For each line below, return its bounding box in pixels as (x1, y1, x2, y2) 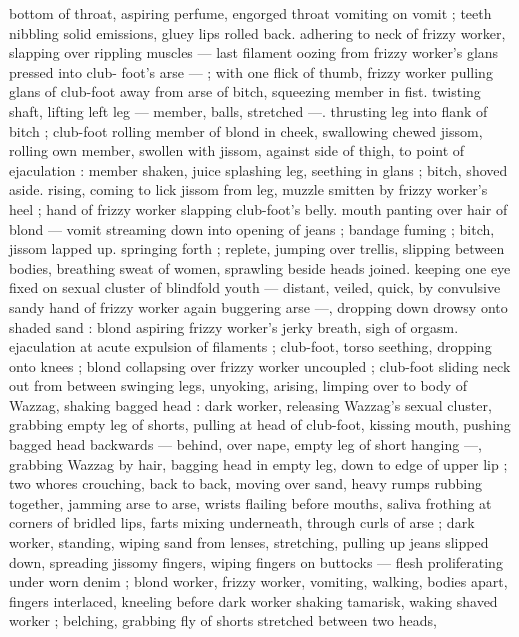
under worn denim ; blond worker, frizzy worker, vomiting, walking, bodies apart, (9, 571, 508, 592)
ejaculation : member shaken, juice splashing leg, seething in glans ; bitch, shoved (9, 159, 508, 180)
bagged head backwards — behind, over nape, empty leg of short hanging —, (9, 434, 482, 455)
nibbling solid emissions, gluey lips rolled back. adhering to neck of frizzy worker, (9, 22, 506, 43)
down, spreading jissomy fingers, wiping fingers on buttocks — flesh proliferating (9, 551, 503, 572)
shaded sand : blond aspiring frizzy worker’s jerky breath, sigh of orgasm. (9, 316, 459, 337)
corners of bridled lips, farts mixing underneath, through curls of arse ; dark (9, 512, 475, 533)
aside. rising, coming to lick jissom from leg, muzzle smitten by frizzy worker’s (9, 179, 488, 200)
